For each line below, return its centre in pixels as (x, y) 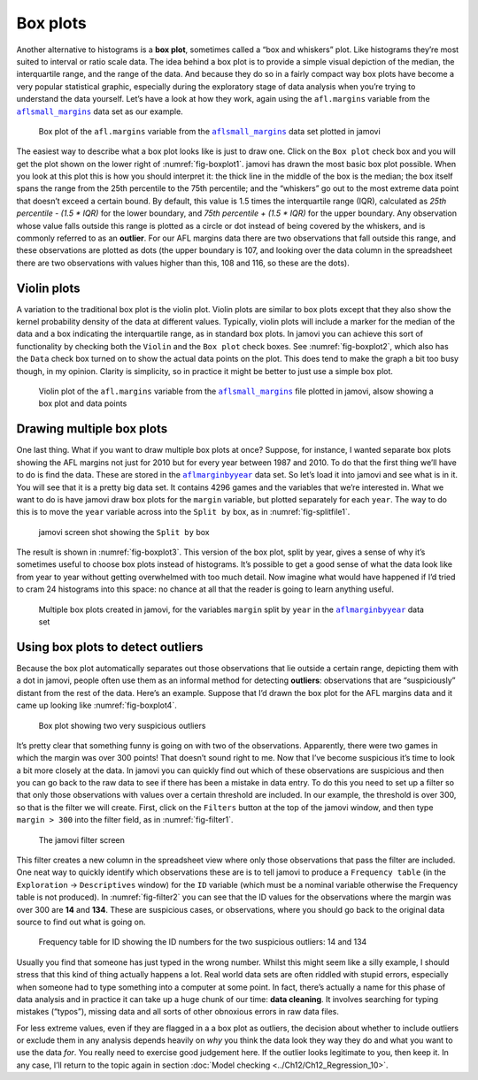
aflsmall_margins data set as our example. (100, 111)
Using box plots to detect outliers (110, 647)
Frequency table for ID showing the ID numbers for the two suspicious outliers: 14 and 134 (203, 942)
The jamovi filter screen (82, 839)
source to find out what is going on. (81, 922)
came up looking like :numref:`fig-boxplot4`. (96, 705)
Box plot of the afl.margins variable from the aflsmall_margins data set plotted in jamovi (209, 131)
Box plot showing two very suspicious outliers (122, 725)
